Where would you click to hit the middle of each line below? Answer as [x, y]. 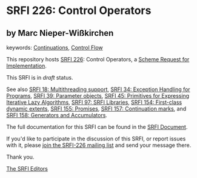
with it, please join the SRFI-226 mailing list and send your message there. [99, 145]
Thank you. [20, 157]
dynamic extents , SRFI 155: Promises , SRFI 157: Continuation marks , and [96, 109]
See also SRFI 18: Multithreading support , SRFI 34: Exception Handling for [98, 89]
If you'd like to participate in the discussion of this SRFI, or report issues [96, 139]
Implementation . [27, 66]
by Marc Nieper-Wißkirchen [60, 33]
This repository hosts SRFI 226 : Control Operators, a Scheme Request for [98, 59]
